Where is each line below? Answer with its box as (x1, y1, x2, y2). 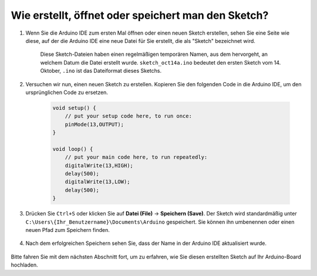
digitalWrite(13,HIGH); (65, 162, 133, 169)
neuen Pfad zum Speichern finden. (25, 226, 110, 233)
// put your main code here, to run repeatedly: (65, 154, 208, 161)
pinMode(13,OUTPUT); (65, 121, 124, 127)
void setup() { (52, 105, 96, 111)
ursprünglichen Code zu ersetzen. (25, 89, 109, 96)
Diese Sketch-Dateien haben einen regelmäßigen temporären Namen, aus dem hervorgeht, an (40, 51, 268, 58)
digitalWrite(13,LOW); (65, 179, 130, 185)
